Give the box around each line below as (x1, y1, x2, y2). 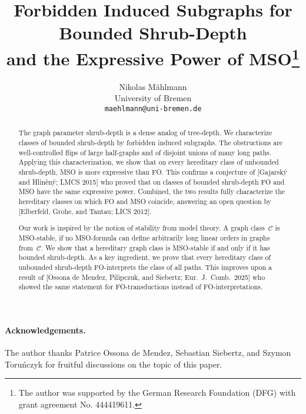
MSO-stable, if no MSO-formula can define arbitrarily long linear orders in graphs (18, 232, 270, 242)
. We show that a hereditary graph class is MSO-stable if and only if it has (41, 242, 270, 252)
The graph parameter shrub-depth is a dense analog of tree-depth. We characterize (18, 128, 272, 138)
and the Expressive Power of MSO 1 (6, 44, 300, 70)
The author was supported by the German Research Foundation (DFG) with (18, 386, 296, 399)
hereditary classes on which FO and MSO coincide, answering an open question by (18, 196, 272, 206)
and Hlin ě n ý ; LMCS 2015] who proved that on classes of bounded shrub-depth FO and (18, 176, 285, 186)
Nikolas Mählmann (119, 80, 187, 92)
